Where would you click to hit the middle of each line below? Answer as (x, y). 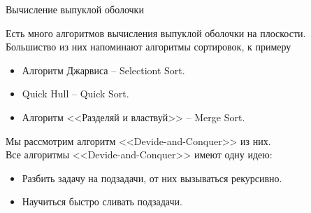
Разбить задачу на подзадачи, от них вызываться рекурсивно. (152, 178)
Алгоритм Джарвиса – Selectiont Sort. (103, 70)
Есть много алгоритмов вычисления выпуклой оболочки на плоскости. (156, 33)
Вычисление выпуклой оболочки (75, 9)
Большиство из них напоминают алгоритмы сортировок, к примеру (149, 47)
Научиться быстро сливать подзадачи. (102, 201)
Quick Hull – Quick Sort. (75, 94)
